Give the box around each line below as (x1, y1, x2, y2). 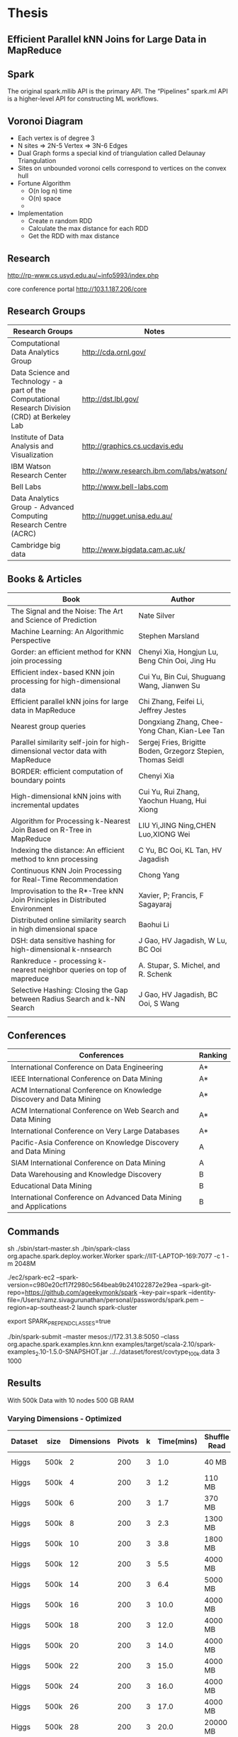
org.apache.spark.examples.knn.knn (7, 1340, 114, 1349)
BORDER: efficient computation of (11, 766, 124, 776)
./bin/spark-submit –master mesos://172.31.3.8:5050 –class (7, 1333, 179, 1341)
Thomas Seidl (138, 754, 184, 764)
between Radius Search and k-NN (11, 994, 126, 1004)
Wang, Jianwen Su (138, 680, 200, 690)
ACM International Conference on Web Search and (11, 1106, 179, 1116)
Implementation (17, 209, 64, 217)
